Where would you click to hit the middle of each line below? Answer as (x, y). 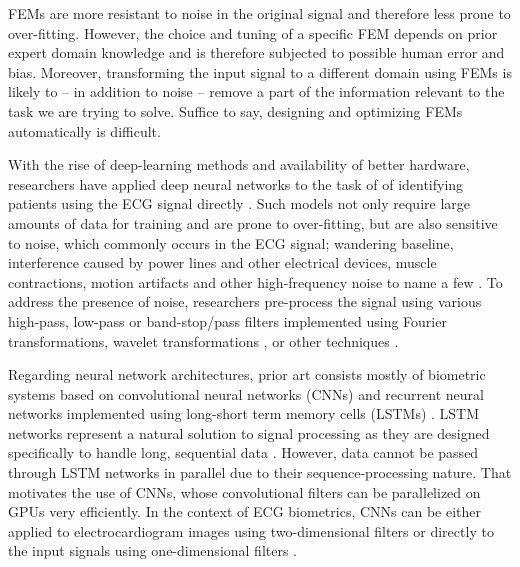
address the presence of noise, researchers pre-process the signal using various (245, 301)
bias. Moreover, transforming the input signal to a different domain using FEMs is (260, 71)
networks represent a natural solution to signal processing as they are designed (249, 432)
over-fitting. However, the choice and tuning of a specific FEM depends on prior (253, 32)
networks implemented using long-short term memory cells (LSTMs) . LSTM (244, 413)
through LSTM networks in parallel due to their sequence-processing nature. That (260, 472)
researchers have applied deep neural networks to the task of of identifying (236, 183)
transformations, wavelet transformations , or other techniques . (203, 340)
